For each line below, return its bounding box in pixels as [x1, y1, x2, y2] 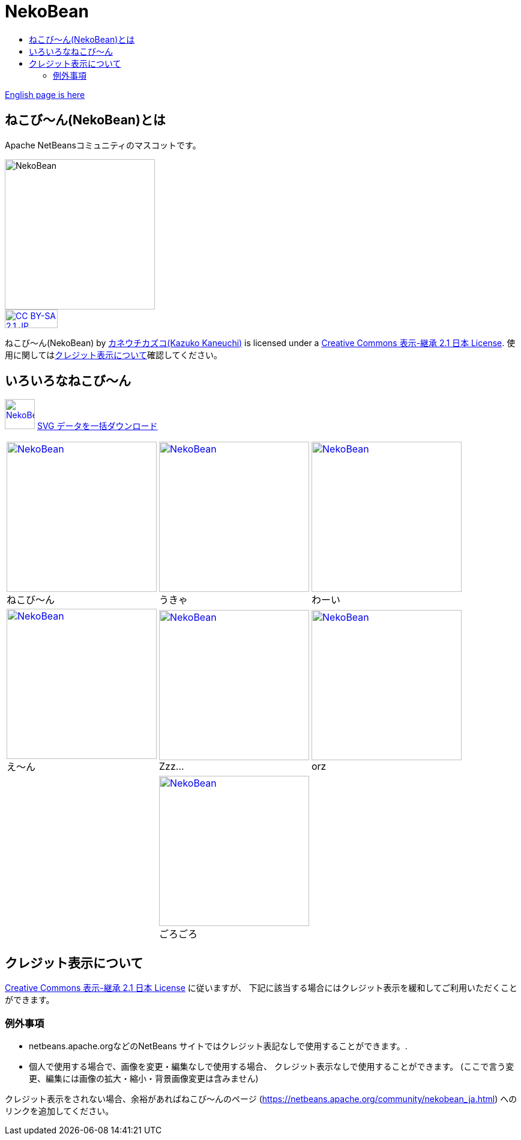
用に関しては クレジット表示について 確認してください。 [5, 349, 223, 360]
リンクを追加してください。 [5, 1106, 114, 1117]
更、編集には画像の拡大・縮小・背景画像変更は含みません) [29, 1073, 259, 1084]
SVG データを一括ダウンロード [37, 421, 158, 431]
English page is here [5, 89, 85, 100]
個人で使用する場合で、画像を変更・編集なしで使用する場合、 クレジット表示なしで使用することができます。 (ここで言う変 [29, 1061, 514, 1072]
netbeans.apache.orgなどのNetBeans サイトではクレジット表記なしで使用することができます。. [29, 1041, 408, 1052]
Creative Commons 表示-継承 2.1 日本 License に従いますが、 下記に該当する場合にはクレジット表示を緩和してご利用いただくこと [5, 983, 518, 993]
